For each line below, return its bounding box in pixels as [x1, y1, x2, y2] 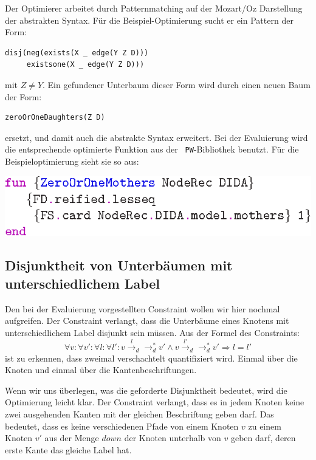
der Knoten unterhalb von [124, 431, 221, 444]
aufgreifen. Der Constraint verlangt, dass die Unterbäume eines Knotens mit [5, 314, 289, 327]
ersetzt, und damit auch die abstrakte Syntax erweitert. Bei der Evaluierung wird [5, 131, 308, 143]
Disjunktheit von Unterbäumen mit [5, 256, 233, 275]
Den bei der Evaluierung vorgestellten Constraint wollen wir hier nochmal [5, 302, 280, 315]
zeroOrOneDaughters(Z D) [5, 113, 105, 122]
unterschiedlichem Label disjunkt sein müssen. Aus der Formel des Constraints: [5, 326, 300, 338]
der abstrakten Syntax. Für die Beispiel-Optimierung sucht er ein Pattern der [5, 13, 294, 26]
